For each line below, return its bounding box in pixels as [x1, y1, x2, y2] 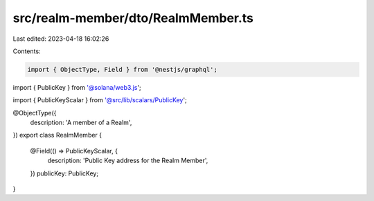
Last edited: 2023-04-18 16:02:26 [12, 35, 109, 43]
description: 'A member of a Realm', [30, 118, 132, 127]
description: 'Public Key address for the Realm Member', [47, 156, 208, 165]
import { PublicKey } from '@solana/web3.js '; [12, 83, 141, 91]
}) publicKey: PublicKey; [30, 169, 99, 178]
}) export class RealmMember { [12, 131, 103, 140]
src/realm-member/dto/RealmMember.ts [12, 10, 254, 26]
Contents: [12, 47, 41, 55]
